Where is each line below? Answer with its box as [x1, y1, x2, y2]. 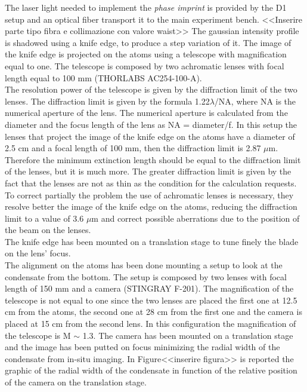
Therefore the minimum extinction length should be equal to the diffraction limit [5, 153, 301, 166]
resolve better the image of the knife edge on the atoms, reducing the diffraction [5, 200, 297, 213]
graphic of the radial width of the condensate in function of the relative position [5, 364, 297, 376]
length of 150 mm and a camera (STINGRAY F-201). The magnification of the [5, 282, 294, 295]
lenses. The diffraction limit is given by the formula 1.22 [5, 94, 210, 107]
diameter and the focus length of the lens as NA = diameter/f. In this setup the [5, 118, 297, 130]
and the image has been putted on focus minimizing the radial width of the [5, 341, 280, 353]
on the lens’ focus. [5, 247, 71, 259]
